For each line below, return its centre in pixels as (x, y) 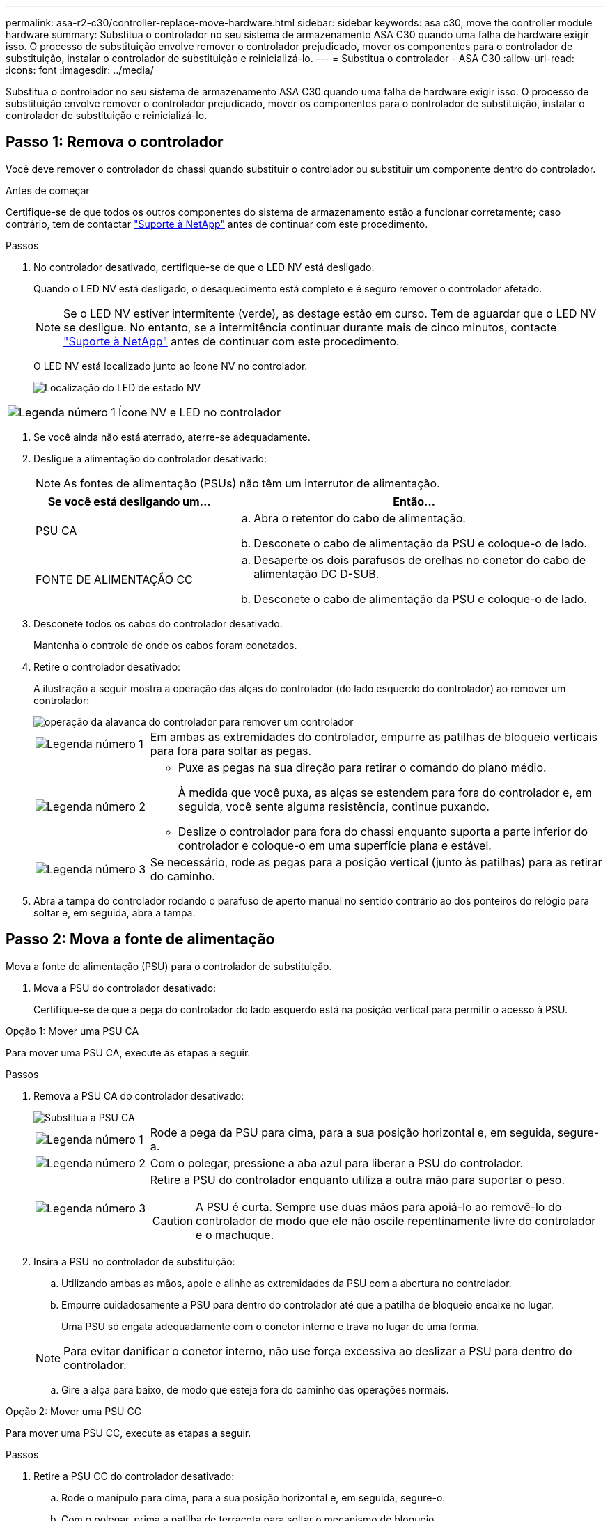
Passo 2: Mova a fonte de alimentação (140, 939)
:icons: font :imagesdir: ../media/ (80, 70)
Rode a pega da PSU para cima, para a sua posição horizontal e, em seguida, (352, 1132)
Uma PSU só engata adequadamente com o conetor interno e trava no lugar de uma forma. (270, 1326)
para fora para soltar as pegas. (231, 750)
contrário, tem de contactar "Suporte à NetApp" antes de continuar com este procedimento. (217, 224)
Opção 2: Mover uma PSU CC (73, 1411)
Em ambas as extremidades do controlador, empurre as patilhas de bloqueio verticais (374, 736)
